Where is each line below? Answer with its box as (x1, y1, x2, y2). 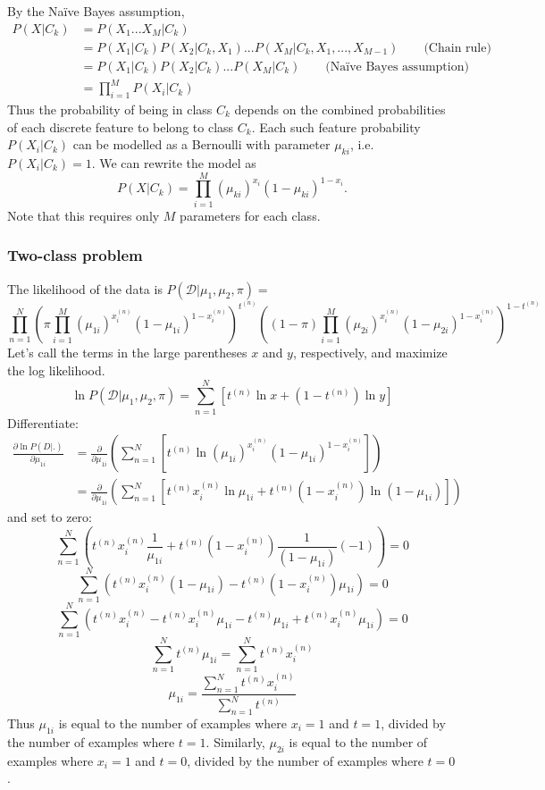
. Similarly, (205, 732, 265, 751)
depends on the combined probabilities (234, 100, 446, 119)
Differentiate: (7, 413, 79, 432)
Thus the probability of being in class (7, 100, 213, 119)
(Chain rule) (423, 41, 491, 55)
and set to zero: (7, 508, 92, 526)
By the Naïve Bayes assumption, (7, 2, 185, 20)
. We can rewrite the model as (91, 154, 256, 172)
